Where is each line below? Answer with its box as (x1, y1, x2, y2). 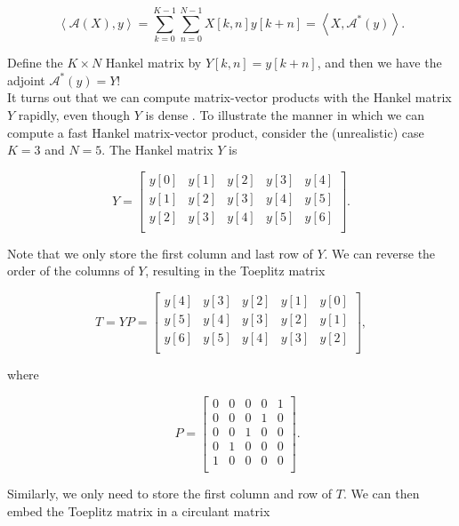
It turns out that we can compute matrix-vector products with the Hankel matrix (7, 88, 452, 107)
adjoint (7, 70, 45, 89)
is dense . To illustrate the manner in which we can (145, 105, 424, 124)
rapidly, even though (18, 105, 131, 124)
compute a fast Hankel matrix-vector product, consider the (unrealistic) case (7, 123, 424, 141)
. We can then (342, 483, 420, 502)
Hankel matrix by (105, 53, 202, 72)
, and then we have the (317, 53, 442, 72)
